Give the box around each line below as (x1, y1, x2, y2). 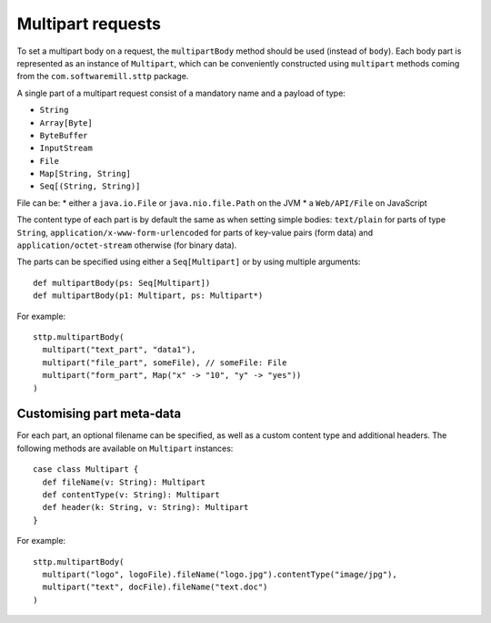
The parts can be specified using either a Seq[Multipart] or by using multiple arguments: (16, 256, 361, 268)
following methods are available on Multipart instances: (16, 443, 234, 454)
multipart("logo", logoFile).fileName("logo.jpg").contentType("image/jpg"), (42, 569, 397, 579)
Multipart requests (16, 14, 161, 34)
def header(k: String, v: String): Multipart (42, 502, 249, 513)
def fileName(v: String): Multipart (42, 476, 206, 487)
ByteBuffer (39, 130, 88, 140)
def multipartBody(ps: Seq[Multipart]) (33, 278, 211, 288)
